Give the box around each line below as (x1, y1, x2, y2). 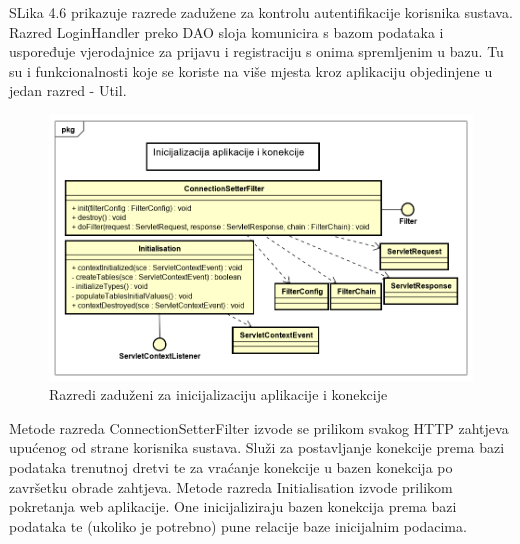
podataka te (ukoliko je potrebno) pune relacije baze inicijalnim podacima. (9, 515, 467, 536)
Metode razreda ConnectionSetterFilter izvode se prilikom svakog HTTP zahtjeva (9, 417, 509, 438)
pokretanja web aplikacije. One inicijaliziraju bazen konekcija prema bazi (9, 496, 457, 517)
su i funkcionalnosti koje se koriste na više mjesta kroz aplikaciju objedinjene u (9, 60, 493, 81)
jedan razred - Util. (9, 80, 127, 101)
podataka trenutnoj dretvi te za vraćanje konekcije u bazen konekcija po (9, 456, 453, 477)
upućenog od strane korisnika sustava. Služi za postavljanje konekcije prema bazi (9, 437, 505, 458)
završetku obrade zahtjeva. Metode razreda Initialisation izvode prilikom (9, 476, 453, 497)
